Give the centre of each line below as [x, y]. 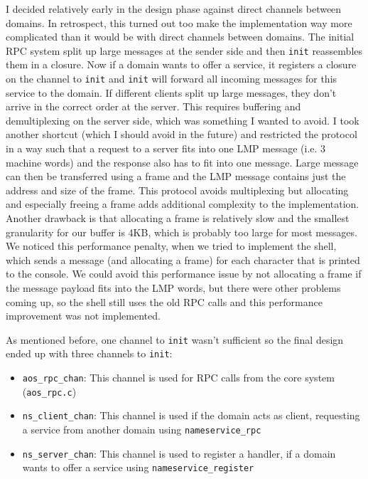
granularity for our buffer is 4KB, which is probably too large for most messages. [182, 232]
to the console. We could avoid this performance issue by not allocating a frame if [184, 274]
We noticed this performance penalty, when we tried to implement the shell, [171, 246]
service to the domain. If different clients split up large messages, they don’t [171, 92]
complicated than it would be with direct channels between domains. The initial [180, 37]
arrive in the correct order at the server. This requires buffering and [153, 106]
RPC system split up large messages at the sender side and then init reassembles [184, 50]
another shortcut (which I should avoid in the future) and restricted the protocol [182, 134]
